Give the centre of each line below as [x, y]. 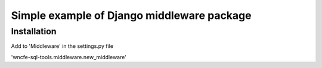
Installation [34, 31]
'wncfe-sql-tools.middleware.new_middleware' [69, 57]
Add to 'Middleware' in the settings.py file [62, 46]
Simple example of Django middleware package [131, 15]
